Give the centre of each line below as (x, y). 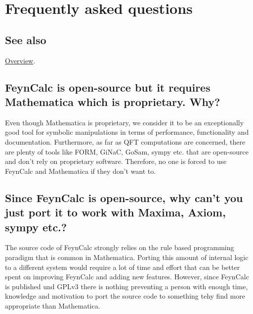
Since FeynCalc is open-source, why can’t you (124, 197)
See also (26, 39)
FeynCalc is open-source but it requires (108, 87)
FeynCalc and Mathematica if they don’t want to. (81, 171)
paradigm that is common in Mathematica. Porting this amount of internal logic (127, 257)
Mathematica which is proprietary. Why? (113, 101)
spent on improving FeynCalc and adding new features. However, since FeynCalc (127, 277)
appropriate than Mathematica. (53, 305)
